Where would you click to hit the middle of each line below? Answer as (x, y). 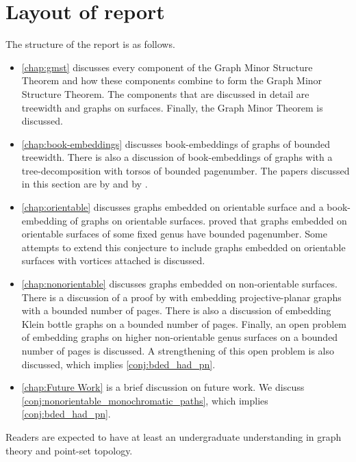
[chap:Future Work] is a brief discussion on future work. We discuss (163, 387)
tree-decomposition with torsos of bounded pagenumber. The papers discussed (186, 170)
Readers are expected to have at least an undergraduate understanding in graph (174, 436)
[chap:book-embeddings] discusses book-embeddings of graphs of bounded (176, 143)
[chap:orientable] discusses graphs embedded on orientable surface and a (173, 207)
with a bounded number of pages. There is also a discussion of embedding (176, 310)
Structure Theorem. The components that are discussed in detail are (165, 93)
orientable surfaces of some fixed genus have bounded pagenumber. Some (174, 234)
